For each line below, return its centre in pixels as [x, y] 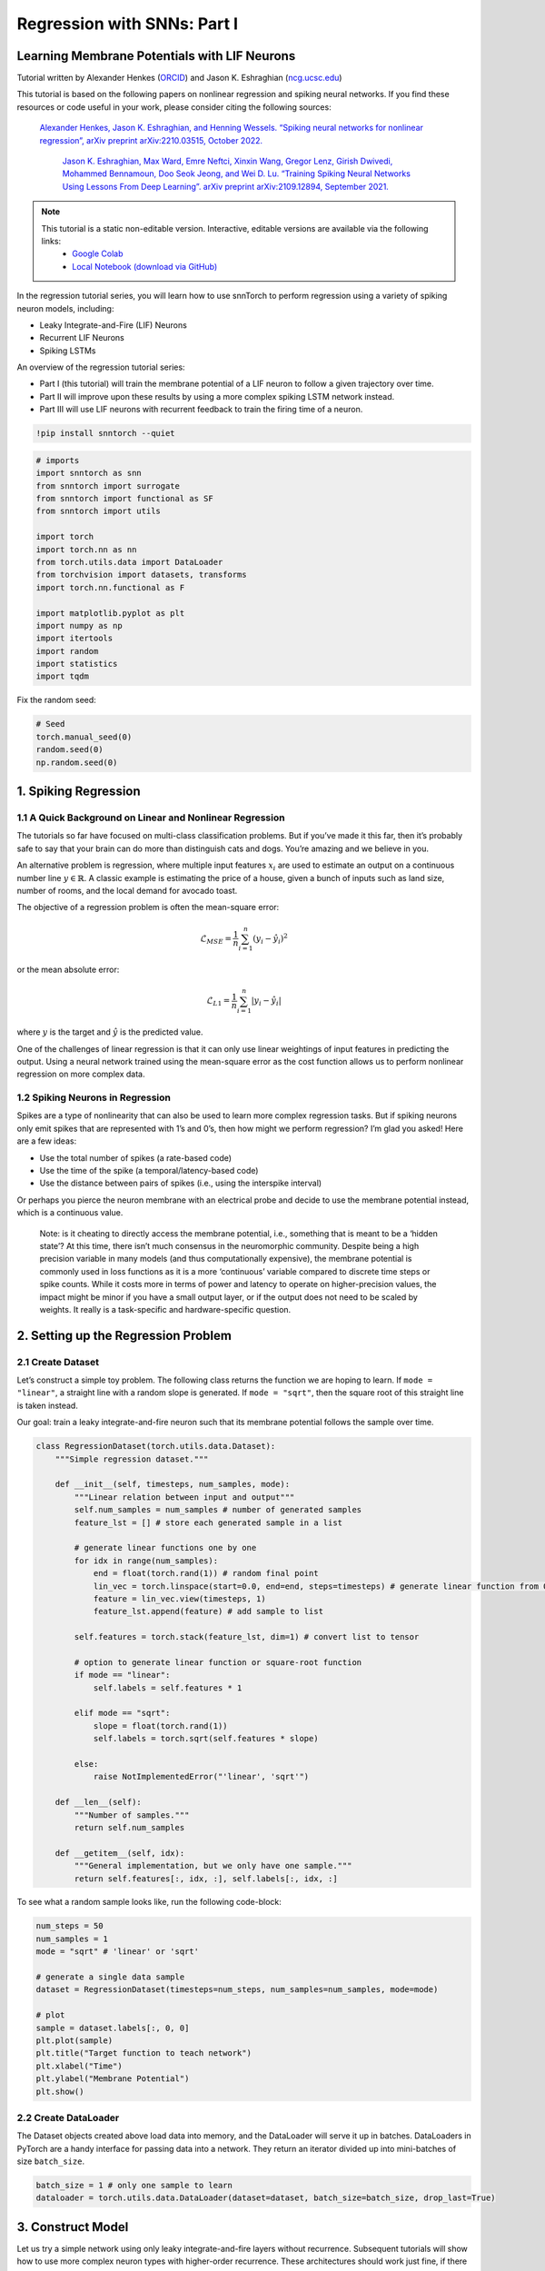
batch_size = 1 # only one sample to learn [134, 2186]
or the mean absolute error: [68, 970]
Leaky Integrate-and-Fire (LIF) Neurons [114, 325]
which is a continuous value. [70, 1213]
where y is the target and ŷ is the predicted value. [110, 1032]
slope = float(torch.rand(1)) [160, 1726]
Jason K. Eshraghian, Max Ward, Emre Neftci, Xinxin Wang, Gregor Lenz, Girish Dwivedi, [228, 161]
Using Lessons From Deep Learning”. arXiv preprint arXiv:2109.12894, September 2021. [226, 186]
